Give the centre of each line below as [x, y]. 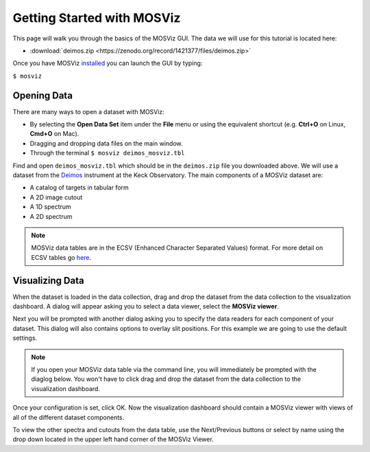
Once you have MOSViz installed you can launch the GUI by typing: [108, 63]
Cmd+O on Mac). [54, 134]
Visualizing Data [49, 280]
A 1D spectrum [50, 207]
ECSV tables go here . [61, 257]
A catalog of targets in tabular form [79, 187]
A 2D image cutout [56, 197]
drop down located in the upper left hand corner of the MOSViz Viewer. [113, 439]
